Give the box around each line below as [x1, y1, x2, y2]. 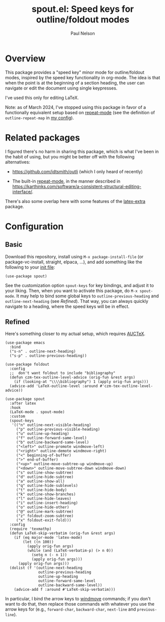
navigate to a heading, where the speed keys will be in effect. [5, 303, 130, 309]
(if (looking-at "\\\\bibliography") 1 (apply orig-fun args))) [14, 380, 149, 384]
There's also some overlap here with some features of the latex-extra [5, 198, 146, 204]
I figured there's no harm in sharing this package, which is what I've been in [5, 148, 159, 154]
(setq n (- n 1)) [31, 553, 67, 558]
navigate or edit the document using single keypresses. [5, 85, 118, 91]
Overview [5, 53, 46, 64]
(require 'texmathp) [9, 526, 52, 531]
